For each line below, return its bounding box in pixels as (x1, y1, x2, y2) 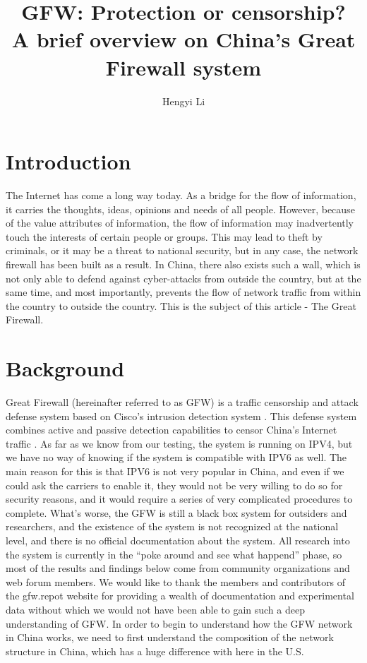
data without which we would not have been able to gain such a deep (6, 602, 305, 616)
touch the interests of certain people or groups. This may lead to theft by (6, 229, 323, 244)
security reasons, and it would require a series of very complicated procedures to (6, 491, 353, 506)
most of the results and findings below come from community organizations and (6, 561, 350, 575)
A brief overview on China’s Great (11, 25, 356, 54)
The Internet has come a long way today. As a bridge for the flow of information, (6, 188, 356, 203)
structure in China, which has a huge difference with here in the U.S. (6, 643, 304, 658)
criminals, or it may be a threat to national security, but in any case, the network (6, 243, 359, 258)
